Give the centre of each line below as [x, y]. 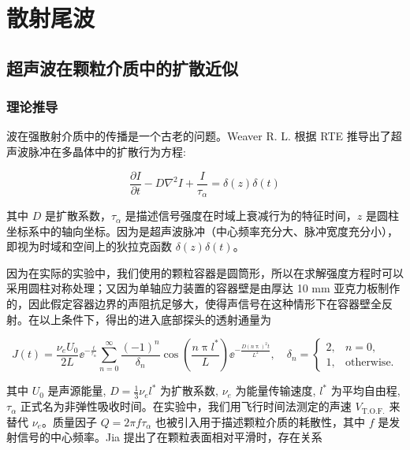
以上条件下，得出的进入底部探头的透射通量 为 [155, 319]
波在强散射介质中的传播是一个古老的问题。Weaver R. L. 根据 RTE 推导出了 [199, 136]
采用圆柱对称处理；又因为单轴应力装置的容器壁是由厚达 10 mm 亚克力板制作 [203, 288]
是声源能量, [77, 390]
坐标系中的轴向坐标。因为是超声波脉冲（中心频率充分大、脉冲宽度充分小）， [202, 231]
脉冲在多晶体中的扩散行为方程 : [107, 151]
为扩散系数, [190, 390]
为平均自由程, [365, 390]
